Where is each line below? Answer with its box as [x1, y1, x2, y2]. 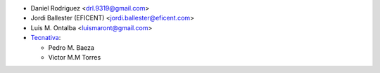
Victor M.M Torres [48, 53, 101, 61]
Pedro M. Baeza [48, 43, 95, 52]
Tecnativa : [30, 34, 61, 42]
